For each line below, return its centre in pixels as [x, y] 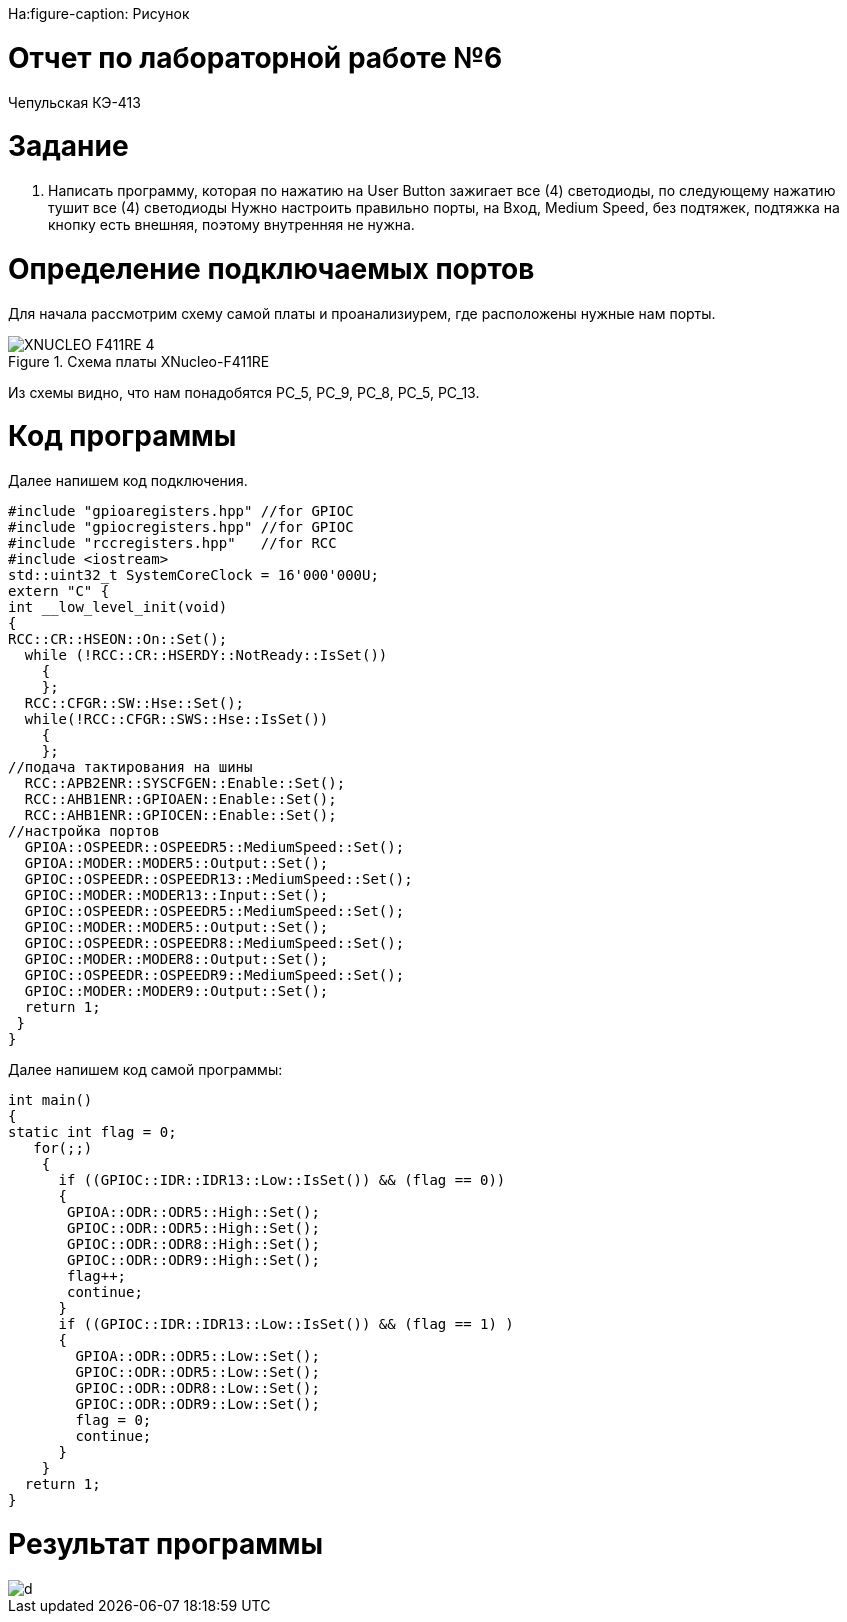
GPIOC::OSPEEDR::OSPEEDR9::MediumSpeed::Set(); [214, 975]
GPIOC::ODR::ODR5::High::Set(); [193, 1228]
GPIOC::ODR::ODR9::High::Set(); [193, 1260]
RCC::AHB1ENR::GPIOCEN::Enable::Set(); [180, 815]
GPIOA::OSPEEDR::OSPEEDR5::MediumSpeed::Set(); [214, 847]
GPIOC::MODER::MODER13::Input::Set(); [176, 895]
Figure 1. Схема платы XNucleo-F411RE [139, 361]
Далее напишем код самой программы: [145, 1069]
